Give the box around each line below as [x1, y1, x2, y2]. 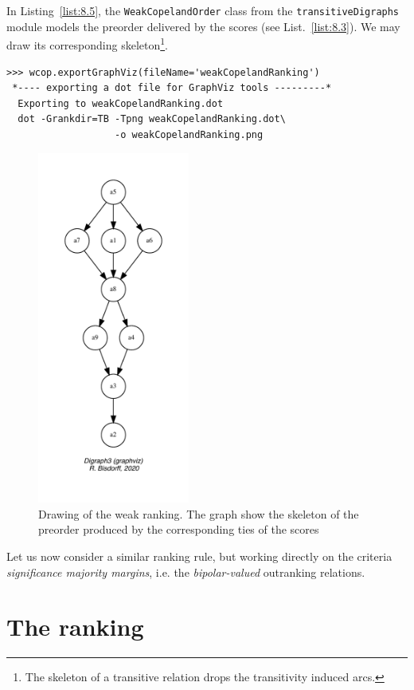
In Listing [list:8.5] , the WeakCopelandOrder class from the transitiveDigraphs [6, 2, 400, 18]
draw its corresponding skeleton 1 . [6, 34, 168, 53]
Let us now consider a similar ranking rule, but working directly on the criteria [6, 548, 393, 565]
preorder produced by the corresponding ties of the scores [38, 521, 319, 538]
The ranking [6, 610, 144, 643]
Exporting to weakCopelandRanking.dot [18, 97, 224, 109]
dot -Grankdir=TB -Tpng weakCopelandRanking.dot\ [18, 113, 286, 125]
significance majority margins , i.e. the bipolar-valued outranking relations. [6, 563, 365, 580]
